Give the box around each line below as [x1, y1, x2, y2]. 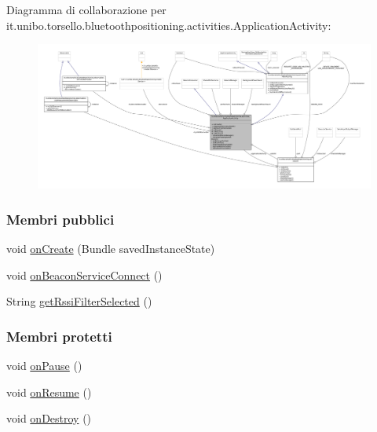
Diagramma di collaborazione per [6, 2, 167, 17]
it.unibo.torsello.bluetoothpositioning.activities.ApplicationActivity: [6, 16, 331, 33]
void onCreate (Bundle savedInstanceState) [6, 240, 215, 257]
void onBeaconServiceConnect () [6, 266, 163, 283]
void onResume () [6, 383, 92, 400]
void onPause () [6, 357, 82, 374]
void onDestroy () [6, 410, 92, 427]
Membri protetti [6, 326, 112, 346]
